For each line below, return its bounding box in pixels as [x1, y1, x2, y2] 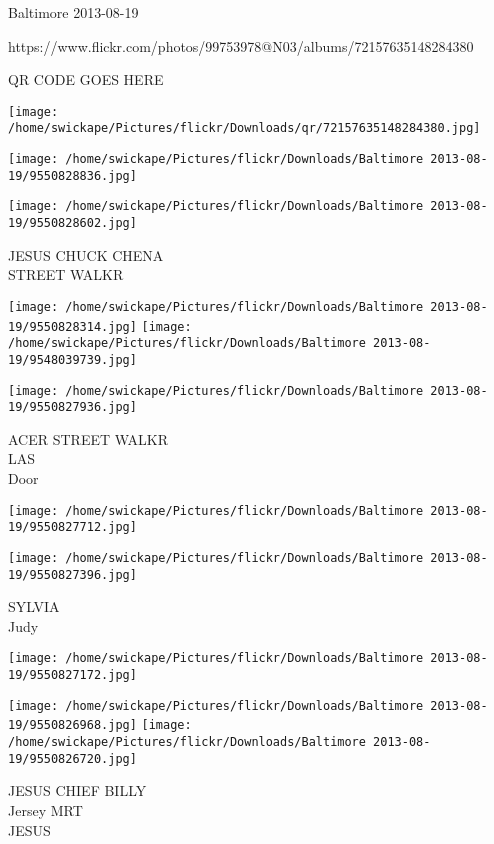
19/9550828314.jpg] [8, 319, 137, 334]
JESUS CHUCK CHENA [8, 244, 164, 265]
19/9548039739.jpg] [8, 352, 137, 367]
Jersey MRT [8, 799, 83, 820]
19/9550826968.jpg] [8, 718, 137, 733]
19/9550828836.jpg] [8, 168, 137, 183]
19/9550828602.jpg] [8, 216, 137, 231]
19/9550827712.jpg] [8, 520, 137, 535]
